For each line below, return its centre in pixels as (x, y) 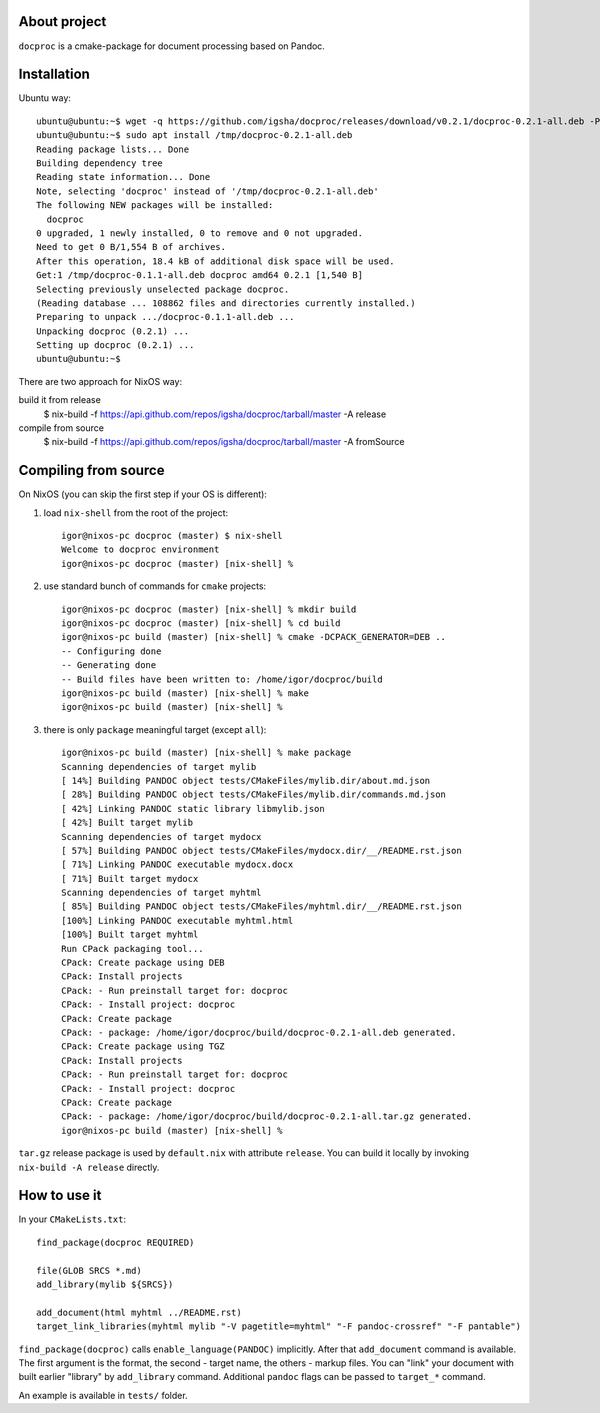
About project (62, 21)
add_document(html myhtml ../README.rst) (139, 1312)
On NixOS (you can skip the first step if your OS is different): (142, 494)
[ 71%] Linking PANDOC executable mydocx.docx (177, 864)
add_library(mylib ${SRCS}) (105, 1284)
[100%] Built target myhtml (130, 934)
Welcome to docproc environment (140, 549)
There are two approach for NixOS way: (100, 381)
